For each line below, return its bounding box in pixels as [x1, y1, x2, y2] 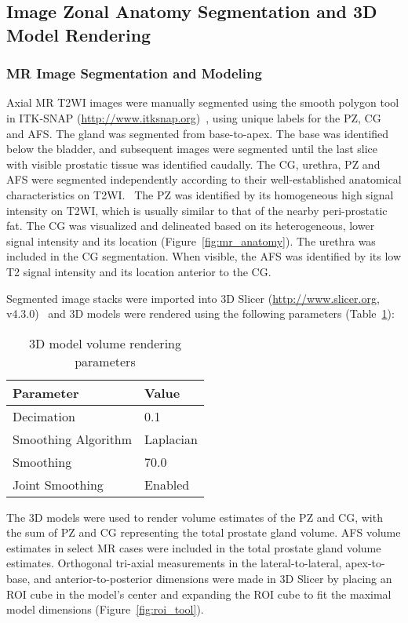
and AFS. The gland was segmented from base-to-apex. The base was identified [6, 125, 389, 141]
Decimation [13, 406, 75, 425]
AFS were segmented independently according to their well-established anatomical [6, 171, 402, 188]
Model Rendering [6, 22, 151, 46]
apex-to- [345, 555, 385, 571]
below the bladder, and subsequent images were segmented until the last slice [6, 140, 377, 157]
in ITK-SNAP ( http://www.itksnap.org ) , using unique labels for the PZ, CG [6, 109, 381, 126]
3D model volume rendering [28, 333, 181, 352]
